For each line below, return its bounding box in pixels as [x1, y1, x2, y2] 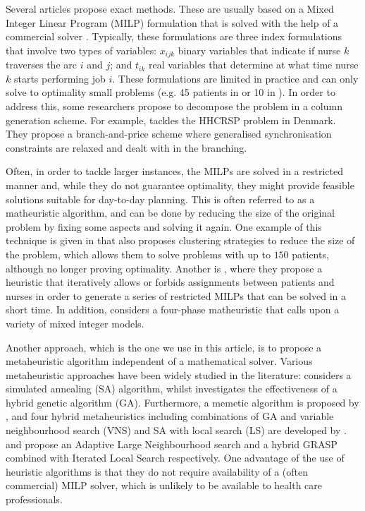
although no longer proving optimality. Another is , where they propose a [6, 260, 323, 275]
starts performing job [13, 71, 106, 85]
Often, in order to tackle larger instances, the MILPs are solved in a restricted [6, 164, 343, 179]
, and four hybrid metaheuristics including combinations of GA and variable [6, 409, 334, 423]
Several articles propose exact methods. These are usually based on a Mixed [6, 1, 334, 16]
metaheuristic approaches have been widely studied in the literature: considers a [6, 367, 352, 382]
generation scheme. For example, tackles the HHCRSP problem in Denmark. [6, 112, 336, 127]
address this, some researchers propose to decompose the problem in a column [6, 99, 342, 114]
